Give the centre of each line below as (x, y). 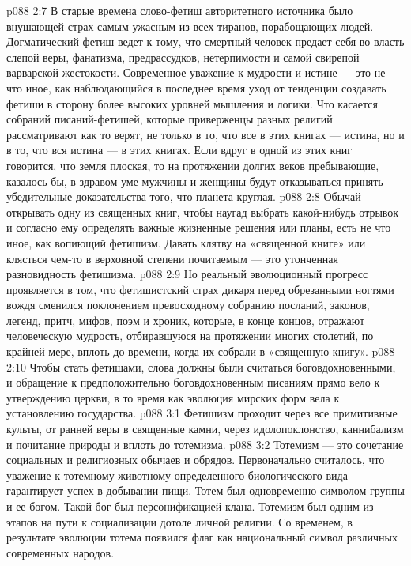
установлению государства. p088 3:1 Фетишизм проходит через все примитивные (202, 413)
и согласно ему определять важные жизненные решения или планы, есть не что (199, 227)
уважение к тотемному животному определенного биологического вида (177, 475)
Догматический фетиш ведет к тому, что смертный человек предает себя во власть (205, 42)
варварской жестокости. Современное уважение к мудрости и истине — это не (196, 72)
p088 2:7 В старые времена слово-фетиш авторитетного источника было (180, 10)
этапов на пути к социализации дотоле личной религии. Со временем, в (179, 521)
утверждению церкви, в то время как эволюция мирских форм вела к (173, 397)
